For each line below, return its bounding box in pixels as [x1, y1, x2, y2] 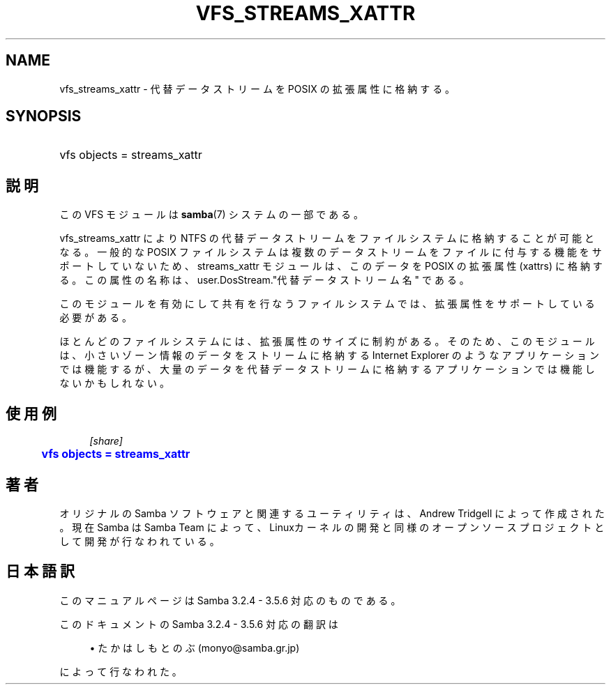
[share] [89, 435, 123, 447]
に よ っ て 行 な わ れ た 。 [59, 665, 182, 677]
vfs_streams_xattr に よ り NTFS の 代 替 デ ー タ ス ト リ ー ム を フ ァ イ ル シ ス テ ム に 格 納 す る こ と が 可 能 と [59, 232, 594, 245]
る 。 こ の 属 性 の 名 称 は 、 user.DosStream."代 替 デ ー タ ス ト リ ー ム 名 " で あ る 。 [59, 274, 469, 286]
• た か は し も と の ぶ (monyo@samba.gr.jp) [89, 641, 300, 654]
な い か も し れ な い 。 [59, 377, 169, 390]
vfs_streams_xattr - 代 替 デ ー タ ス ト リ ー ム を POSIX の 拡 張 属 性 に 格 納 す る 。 [59, 82, 455, 95]
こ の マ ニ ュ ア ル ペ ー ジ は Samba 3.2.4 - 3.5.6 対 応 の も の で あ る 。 [59, 594, 401, 606]
